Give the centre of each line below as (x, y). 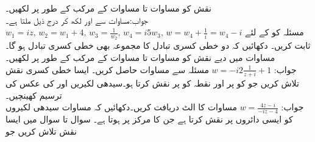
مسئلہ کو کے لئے (274, 32)
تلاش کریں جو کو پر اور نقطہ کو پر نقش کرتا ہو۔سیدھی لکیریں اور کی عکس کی (152, 83)
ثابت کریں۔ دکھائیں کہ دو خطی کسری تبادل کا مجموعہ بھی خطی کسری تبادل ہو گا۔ (158, 45)
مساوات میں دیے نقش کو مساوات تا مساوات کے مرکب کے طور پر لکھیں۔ (140, 58)
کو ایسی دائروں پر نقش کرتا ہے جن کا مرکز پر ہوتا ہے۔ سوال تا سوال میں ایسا (149, 119)
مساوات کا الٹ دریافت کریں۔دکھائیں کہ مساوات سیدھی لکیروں (121, 107)
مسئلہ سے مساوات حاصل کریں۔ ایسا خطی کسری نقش (107, 69)
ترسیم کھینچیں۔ (34, 95)
